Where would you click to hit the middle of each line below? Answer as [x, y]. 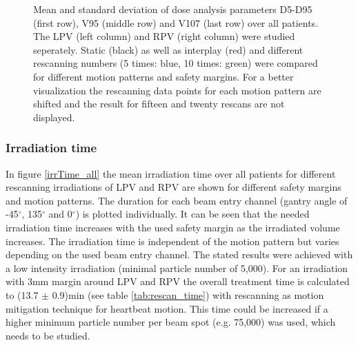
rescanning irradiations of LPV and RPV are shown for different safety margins [173, 187]
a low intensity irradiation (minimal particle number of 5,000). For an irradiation [177, 268]
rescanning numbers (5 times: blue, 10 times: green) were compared [176, 63]
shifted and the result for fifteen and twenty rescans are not [159, 104]
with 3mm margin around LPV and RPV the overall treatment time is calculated [178, 281]
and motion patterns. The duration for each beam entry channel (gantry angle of [177, 200]
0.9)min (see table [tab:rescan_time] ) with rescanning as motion [188, 294]
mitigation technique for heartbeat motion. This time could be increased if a [167, 308]
